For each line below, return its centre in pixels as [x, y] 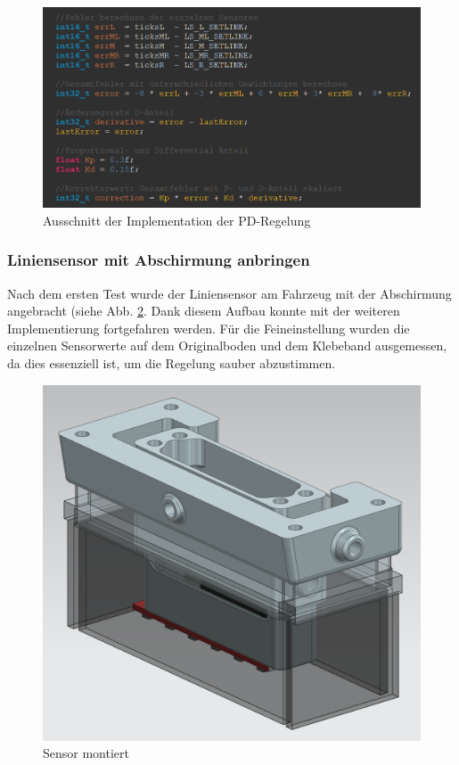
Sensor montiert [86, 753]
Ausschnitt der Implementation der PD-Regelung [177, 220]
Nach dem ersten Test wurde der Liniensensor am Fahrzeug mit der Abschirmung [229, 293]
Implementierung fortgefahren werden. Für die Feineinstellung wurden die [209, 328]
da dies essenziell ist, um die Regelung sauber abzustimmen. [172, 362]
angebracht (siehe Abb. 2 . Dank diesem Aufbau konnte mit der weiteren [204, 311]
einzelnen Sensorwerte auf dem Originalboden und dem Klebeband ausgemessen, [227, 345]
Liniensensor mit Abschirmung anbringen [159, 260]
